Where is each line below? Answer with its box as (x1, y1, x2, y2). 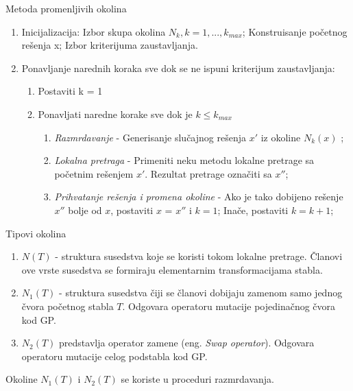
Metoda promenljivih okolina (5, 1, 127, 15)
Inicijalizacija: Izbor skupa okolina (21, 24, 166, 38)
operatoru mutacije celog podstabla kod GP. (21, 348, 208, 363)
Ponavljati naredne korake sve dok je (38, 106, 193, 121)
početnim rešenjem (54, 166, 134, 180)
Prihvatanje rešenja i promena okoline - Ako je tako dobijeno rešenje (54, 189, 343, 204)
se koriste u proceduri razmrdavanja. (121, 372, 274, 386)
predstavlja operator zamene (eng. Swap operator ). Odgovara (59, 335, 315, 350)
